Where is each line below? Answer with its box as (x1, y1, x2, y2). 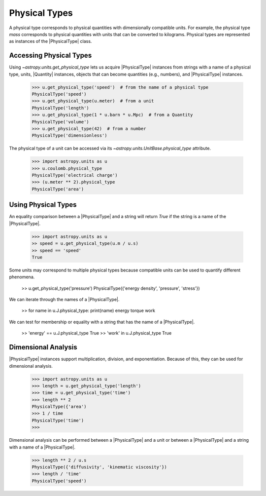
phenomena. (9, 274, 35, 280)
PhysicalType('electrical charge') (32, 173, 118, 178)
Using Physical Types (9, 200, 77, 209)
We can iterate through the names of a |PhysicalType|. (9, 297, 120, 303)
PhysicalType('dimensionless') (32, 133, 108, 138)
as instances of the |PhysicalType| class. (9, 38, 92, 44)
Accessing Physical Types (9, 51, 92, 60)
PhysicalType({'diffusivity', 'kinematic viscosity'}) (32, 464, 167, 470)
